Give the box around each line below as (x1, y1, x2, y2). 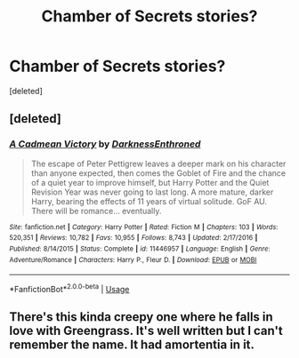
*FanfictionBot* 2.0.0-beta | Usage (9, 282, 130, 294)
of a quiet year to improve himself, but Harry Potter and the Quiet (30, 177, 270, 187)
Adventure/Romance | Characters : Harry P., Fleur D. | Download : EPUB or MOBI (9, 255, 257, 264)
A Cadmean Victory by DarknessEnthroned (9, 138, 201, 150)
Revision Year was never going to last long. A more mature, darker (30, 187, 274, 197)
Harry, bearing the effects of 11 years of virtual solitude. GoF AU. (30, 195, 268, 206)
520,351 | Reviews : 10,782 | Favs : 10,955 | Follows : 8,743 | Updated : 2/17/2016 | (9, 234, 258, 243)
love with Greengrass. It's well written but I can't (9, 323, 283, 338)
